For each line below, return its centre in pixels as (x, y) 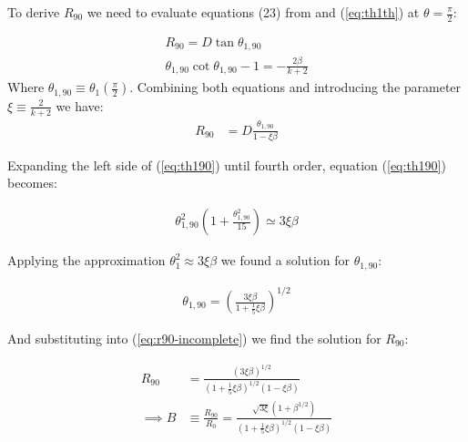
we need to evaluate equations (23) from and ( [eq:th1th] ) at (253, 12)
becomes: (32, 183)
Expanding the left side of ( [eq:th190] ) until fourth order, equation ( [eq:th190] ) (227, 164)
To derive (34, 12)
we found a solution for (285, 260)
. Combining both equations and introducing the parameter (295, 87)
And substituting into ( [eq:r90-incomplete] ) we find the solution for (194, 339)
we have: (80, 105)
